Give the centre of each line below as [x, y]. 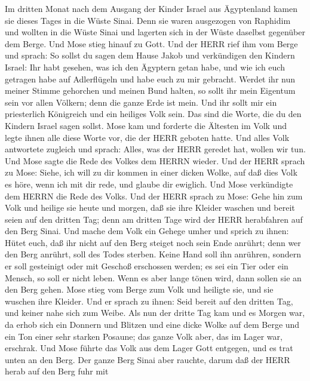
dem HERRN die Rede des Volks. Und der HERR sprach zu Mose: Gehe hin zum [154, 196]
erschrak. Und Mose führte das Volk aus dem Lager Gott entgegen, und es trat [149, 348]
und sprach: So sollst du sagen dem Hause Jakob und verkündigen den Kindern [150, 55]
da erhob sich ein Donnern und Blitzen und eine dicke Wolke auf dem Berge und [152, 325]
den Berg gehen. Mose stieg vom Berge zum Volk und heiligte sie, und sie [139, 289]
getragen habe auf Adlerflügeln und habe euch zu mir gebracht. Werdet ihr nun [150, 79]
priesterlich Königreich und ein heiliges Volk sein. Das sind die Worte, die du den [153, 114]
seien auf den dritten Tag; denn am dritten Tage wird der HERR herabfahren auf [154, 219]
